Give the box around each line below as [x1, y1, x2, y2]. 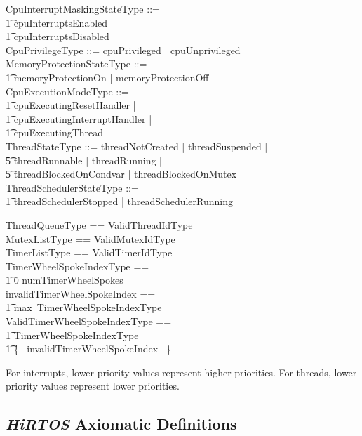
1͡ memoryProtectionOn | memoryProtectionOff [6, 70, 209, 84]
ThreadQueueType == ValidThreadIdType [6, 217, 193, 232]
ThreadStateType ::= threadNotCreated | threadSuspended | [6, 138, 268, 153]
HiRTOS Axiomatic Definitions [6, 413, 237, 435]
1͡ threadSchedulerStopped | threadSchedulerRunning [6, 194, 233, 209]
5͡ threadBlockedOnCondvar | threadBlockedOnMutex [6, 166, 237, 181]
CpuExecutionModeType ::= [6, 84, 130, 98]
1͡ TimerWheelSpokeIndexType [6, 327, 139, 342]
